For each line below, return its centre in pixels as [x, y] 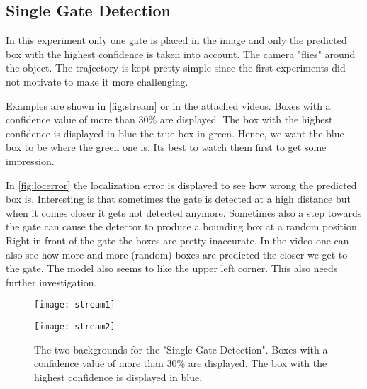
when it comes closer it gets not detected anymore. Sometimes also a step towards [184, 212]
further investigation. [51, 282]
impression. [30, 160]
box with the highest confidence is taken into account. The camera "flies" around [181, 53]
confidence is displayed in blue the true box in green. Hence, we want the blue [175, 133]
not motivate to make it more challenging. [97, 81]
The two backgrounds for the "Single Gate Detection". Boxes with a [181, 349]
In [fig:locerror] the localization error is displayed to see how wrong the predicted [181, 185]
